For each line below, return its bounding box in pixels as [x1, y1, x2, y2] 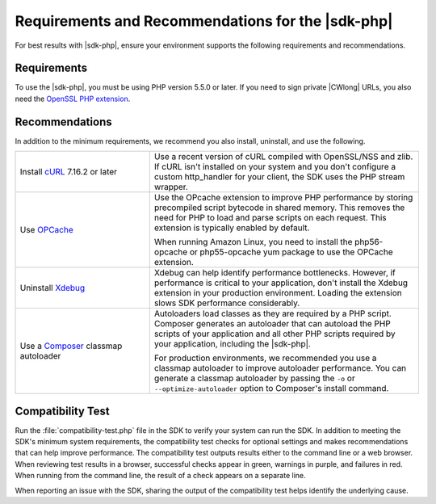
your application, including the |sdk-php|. [153, 338, 311, 350]
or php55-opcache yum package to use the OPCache [189, 246, 393, 258]
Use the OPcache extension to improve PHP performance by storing [153, 192, 413, 204]
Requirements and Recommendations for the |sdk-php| [15, 12, 393, 30]
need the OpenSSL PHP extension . [15, 94, 131, 103]
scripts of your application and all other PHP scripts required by [153, 328, 396, 339]
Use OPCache [19, 225, 73, 236]
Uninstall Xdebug [19, 283, 86, 294]
